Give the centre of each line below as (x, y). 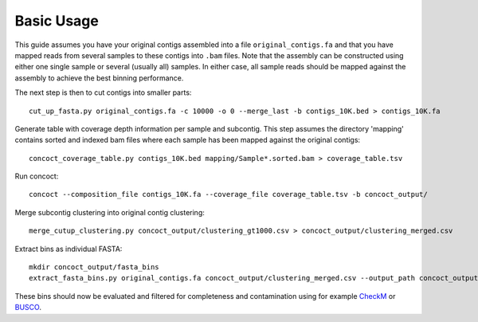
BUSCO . (28, 308)
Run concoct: (37, 176)
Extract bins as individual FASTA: (69, 249)
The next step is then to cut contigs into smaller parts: (103, 92)
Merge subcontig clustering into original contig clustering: (110, 212)
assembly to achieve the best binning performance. (99, 78)
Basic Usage (57, 21)
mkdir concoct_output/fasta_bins (94, 267)
